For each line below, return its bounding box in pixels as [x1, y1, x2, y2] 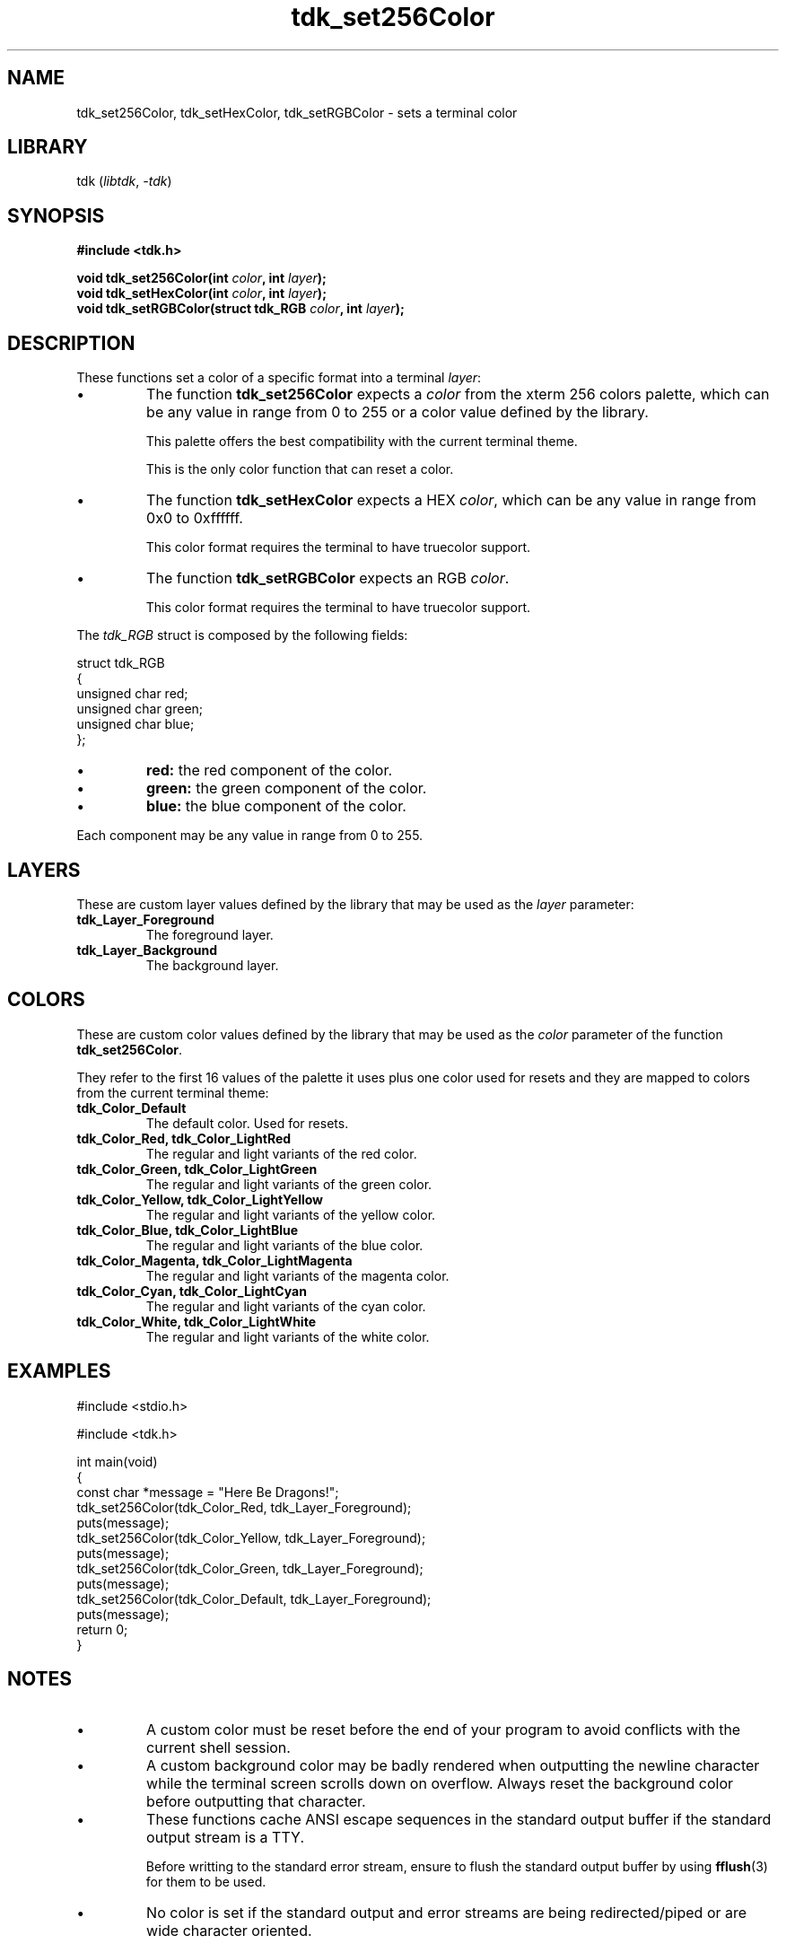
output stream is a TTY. [146, 1827, 304, 1846]
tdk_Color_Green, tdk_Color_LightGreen [76, 1160, 318, 1177]
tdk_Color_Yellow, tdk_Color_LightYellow [76, 1191, 324, 1207]
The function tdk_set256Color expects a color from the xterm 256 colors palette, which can [146, 385, 770, 404]
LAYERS [7, 858, 81, 881]
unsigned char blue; [76, 716, 195, 732]
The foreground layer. [145, 926, 274, 942]
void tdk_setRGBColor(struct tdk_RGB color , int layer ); [76, 301, 405, 317]
